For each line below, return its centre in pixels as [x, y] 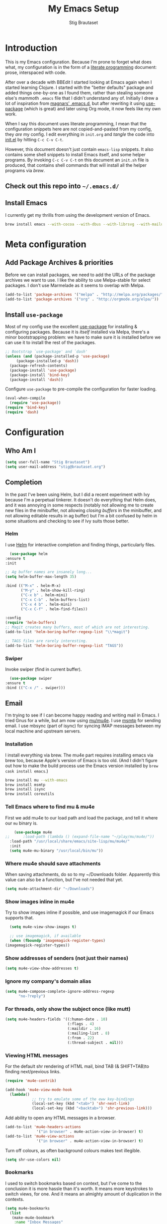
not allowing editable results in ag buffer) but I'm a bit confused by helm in [81, 515]
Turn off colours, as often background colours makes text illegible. [73, 1150]
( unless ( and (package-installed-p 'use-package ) [58, 357]
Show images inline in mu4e [40, 901]
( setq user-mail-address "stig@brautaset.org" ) [55, 467]
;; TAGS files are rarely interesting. [46, 641]
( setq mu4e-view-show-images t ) [43, 927]
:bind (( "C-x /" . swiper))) [35, 688]
